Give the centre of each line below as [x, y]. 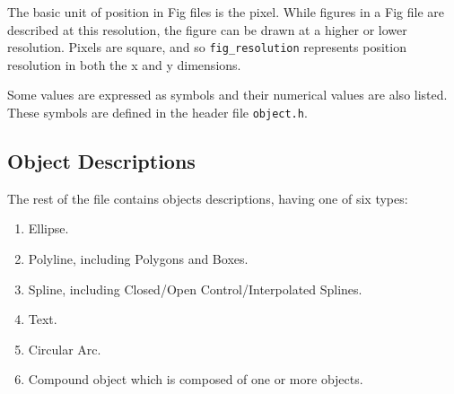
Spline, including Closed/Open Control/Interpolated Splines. [195, 289]
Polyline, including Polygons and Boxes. [138, 259]
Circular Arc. [65, 349]
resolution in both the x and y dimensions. [124, 64]
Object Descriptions [101, 161]
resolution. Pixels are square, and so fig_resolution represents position [207, 47]
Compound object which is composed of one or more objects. [196, 379]
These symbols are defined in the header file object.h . [157, 113]
